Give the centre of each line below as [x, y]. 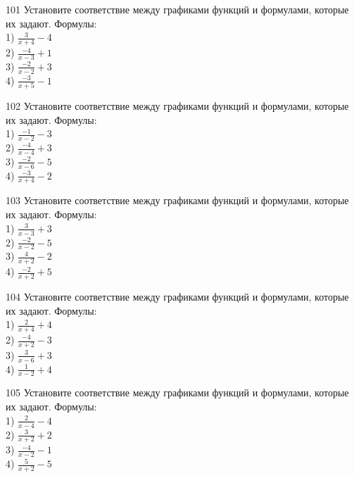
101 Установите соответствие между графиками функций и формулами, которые [177, 9]
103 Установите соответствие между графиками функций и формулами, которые [177, 200]
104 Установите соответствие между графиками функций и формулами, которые [177, 296]
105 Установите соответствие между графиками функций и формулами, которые [177, 392]
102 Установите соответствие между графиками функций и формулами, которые [177, 105]
